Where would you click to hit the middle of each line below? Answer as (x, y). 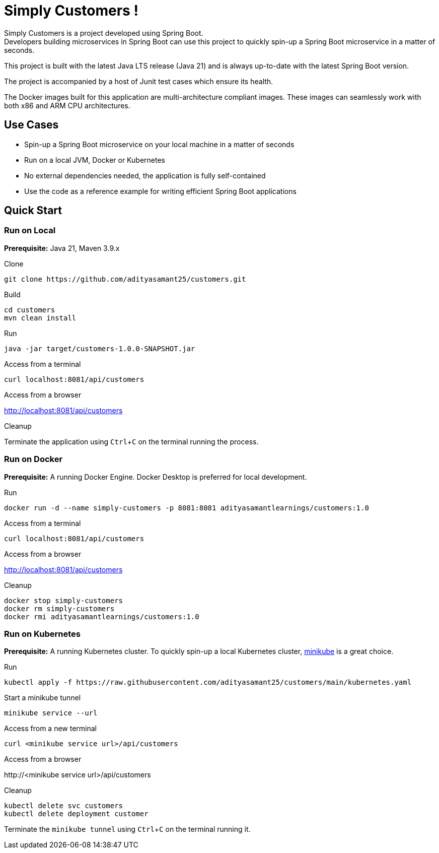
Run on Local (30, 231)
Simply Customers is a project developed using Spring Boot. (104, 33)
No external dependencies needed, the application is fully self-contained (145, 175)
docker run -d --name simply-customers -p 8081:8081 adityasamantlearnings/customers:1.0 (187, 508)
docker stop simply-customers (64, 600)
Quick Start (33, 211)
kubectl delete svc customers (64, 806)
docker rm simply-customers (59, 608)
